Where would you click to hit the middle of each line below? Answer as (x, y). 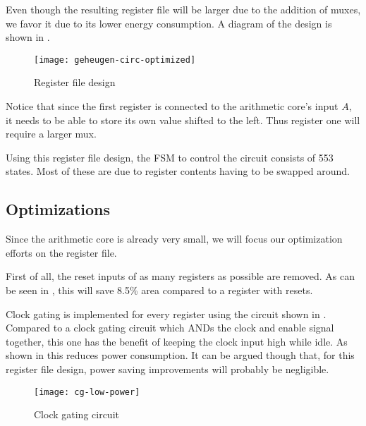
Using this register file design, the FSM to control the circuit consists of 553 (170, 157)
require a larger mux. (51, 134)
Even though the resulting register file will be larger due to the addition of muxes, (183, 9)
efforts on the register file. (61, 252)
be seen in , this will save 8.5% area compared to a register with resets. (159, 290)
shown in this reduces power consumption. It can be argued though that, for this (180, 355)
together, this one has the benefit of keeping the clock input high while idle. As (177, 341)
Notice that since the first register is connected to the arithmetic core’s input (172, 106)
